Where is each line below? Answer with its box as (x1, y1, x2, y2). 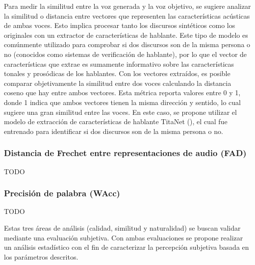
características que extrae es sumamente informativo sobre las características (4, 58, 234, 69)
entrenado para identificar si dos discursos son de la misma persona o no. (4, 126, 223, 136)
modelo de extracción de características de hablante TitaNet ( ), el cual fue (4, 116, 228, 127)
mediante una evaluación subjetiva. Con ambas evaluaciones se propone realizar (4, 232, 243, 242)
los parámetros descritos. (4, 251, 78, 262)
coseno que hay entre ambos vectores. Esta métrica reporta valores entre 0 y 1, (4, 87, 241, 98)
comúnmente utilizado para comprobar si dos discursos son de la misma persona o (4, 39, 251, 50)
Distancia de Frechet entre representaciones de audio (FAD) (4, 147, 247, 159)
